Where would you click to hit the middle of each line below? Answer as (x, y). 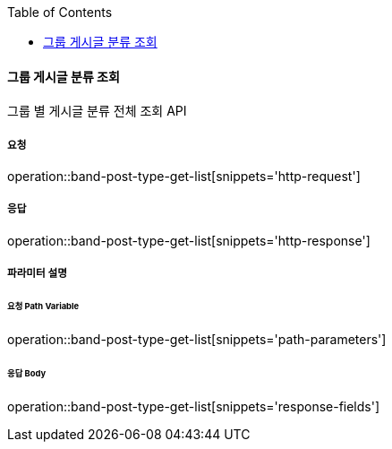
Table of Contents (60, 12)
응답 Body (27, 373)
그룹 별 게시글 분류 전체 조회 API (97, 111)
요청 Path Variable (43, 307)
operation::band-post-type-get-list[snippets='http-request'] (184, 176)
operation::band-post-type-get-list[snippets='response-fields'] (194, 406)
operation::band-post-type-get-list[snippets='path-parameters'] (197, 339)
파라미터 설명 (37, 274)
